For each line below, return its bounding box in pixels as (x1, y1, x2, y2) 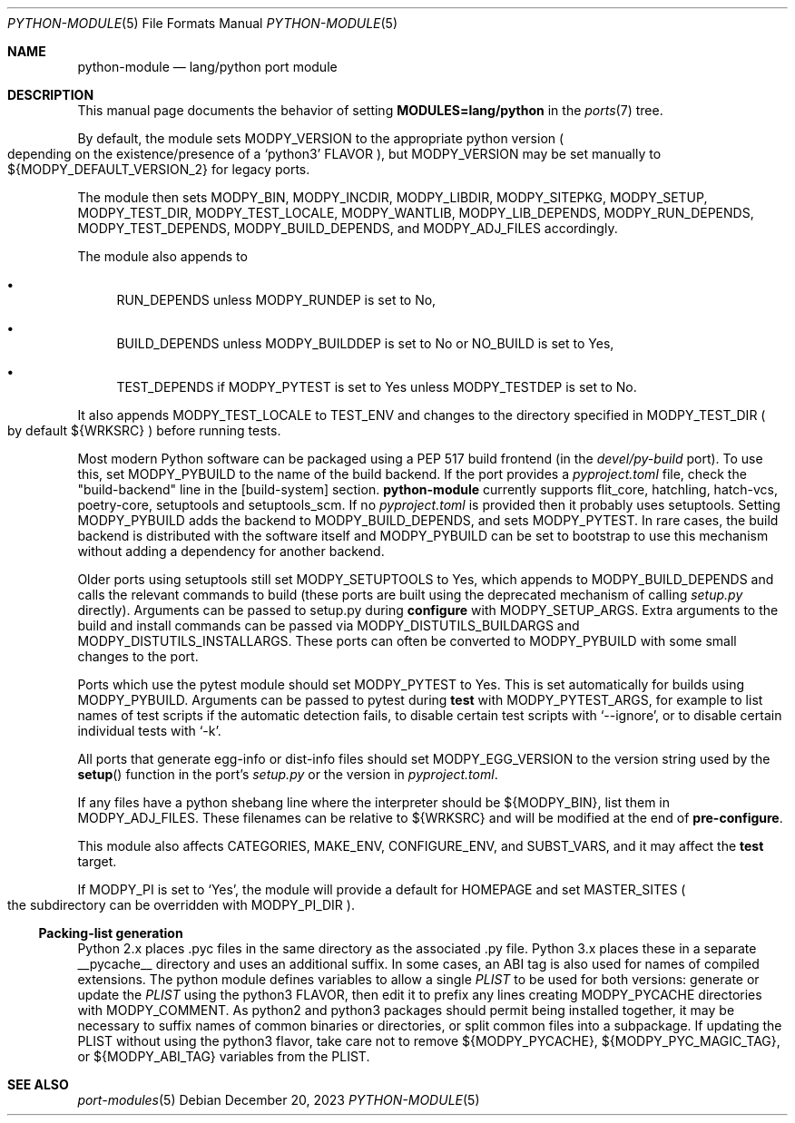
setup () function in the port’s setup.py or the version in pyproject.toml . (77, 767, 498, 782)
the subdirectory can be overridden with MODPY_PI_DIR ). (7, 897, 355, 913)
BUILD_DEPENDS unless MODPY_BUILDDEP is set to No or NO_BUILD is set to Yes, (116, 336, 614, 351)
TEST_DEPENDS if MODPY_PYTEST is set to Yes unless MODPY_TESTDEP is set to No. (116, 379, 637, 395)
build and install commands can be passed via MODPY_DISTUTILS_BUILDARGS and (77, 618, 580, 633)
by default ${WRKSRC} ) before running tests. (7, 423, 281, 438)
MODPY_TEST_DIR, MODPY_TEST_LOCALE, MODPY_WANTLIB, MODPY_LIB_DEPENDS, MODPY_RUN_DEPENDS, (77, 205, 754, 220)
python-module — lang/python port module (77, 59, 338, 74)
